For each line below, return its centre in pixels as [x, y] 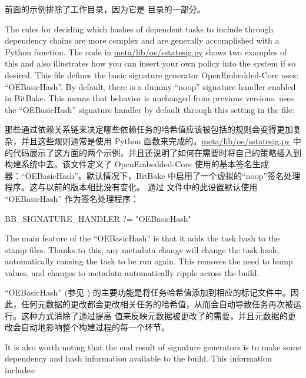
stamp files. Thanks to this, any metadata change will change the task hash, [142, 249]
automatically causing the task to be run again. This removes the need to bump [149, 261]
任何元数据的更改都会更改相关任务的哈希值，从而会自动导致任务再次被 [157, 304]
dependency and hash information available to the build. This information [138, 358]
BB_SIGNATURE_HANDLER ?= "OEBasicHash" [98, 218]
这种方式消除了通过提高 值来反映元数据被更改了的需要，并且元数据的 [154, 315]
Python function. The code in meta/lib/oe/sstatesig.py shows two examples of [146, 52]
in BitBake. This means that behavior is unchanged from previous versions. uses [149, 98]
